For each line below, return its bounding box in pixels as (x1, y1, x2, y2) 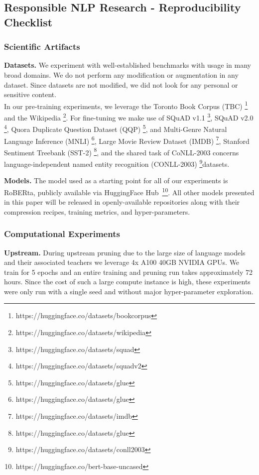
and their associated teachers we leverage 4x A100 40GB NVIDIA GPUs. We (4, 257, 240, 267)
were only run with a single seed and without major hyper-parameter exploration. (4, 286, 254, 296)
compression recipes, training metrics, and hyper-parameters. (4, 206, 190, 217)
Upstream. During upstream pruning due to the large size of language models (4, 247, 246, 257)
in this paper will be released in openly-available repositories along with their (4, 197, 240, 207)
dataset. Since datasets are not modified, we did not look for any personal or (4, 79, 238, 90)
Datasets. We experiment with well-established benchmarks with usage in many (4, 60, 251, 70)
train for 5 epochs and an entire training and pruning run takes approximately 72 (4, 266, 253, 277)
